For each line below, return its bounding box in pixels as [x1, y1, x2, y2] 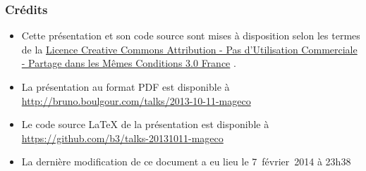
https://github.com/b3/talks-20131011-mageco [21, 130, 224, 145]
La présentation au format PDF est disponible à [21, 80, 230, 94]
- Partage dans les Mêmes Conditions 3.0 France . [21, 56, 236, 70]
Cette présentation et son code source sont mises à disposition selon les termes [21, 28, 360, 43]
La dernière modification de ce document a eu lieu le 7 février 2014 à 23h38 [21, 154, 351, 169]
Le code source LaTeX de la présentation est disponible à [21, 117, 269, 132]
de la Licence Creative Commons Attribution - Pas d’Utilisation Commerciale [21, 42, 358, 56]
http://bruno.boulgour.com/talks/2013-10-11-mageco [21, 93, 251, 108]
